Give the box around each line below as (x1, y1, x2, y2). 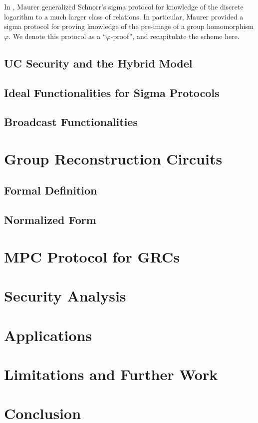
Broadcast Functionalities (4, 114, 138, 129)
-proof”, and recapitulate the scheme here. (110, 30, 240, 41)
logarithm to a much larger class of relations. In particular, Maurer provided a (4, 11, 244, 21)
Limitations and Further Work (4, 363, 218, 384)
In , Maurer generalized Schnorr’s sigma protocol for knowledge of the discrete (4, 1, 244, 11)
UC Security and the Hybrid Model (4, 55, 193, 70)
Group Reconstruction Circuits (4, 148, 223, 168)
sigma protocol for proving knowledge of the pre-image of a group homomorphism (4, 21, 254, 31)
